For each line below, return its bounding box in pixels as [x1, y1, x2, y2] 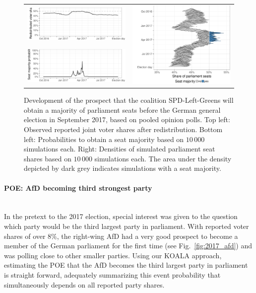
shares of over [4, 230, 46, 241]
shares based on [24, 153, 71, 163]
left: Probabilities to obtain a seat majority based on [24, 134, 184, 144]
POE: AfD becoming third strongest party [4, 182, 152, 193]
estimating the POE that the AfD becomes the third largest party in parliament [4, 260, 248, 270]
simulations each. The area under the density [94, 153, 232, 163]
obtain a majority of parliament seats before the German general [24, 104, 221, 115]
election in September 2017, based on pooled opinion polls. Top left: [24, 114, 230, 125]
